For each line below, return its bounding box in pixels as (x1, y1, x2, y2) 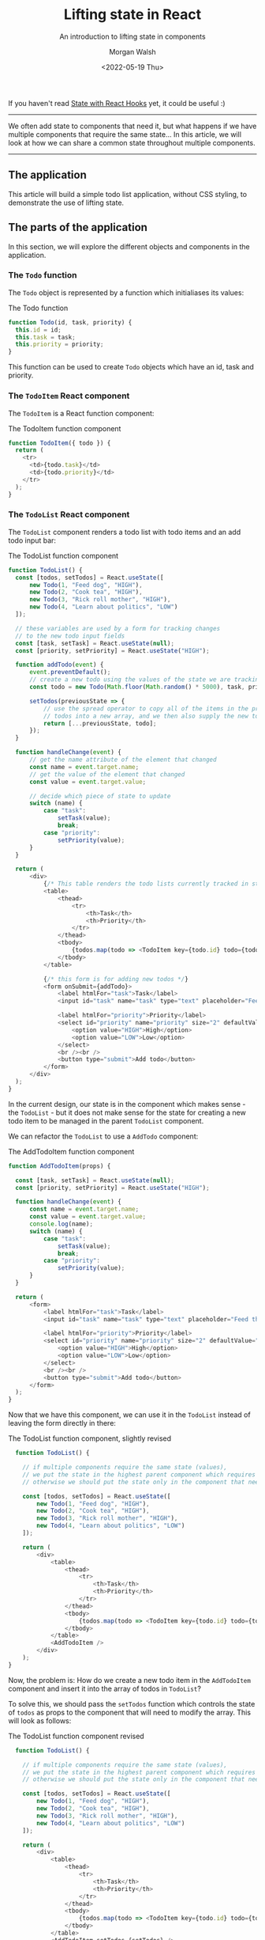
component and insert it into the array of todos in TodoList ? (8, 1684, 201, 1693)
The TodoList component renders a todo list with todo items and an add (8, 527, 241, 536)
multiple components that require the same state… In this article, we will (8, 129, 242, 139)
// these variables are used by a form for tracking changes (15, 624, 221, 632)
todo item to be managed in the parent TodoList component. (8, 1116, 204, 1125)
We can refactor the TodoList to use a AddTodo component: (8, 1131, 199, 1141)
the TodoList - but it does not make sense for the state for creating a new (8, 1108, 246, 1117)
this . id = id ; (15, 326, 62, 334)
